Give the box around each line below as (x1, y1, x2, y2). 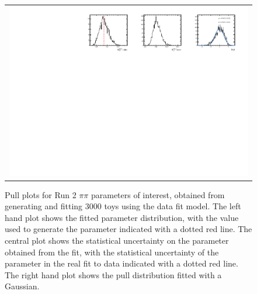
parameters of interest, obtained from (91, 188, 225, 200)
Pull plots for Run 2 (5, 188, 77, 200)
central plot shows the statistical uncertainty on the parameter (5, 234, 229, 246)
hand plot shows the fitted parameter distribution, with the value (5, 211, 239, 223)
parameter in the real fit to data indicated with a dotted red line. (5, 257, 238, 269)
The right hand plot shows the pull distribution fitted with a (5, 268, 222, 281)
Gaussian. (5, 280, 40, 292)
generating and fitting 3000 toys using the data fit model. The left (5, 200, 241, 212)
